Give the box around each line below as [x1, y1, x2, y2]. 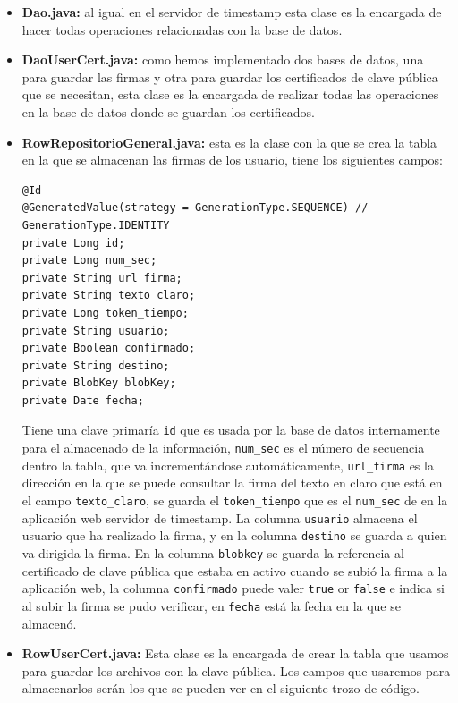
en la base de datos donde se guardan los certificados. [21, 102, 315, 121]
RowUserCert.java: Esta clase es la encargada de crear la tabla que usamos [21, 644, 449, 663]
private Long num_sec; [21, 254, 157, 267]
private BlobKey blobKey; [21, 377, 176, 390]
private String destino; [21, 359, 170, 372]
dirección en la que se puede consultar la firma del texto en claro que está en [21, 473, 443, 492]
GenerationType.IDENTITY [21, 218, 170, 232]
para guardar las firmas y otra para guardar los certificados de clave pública [21, 67, 438, 86]
